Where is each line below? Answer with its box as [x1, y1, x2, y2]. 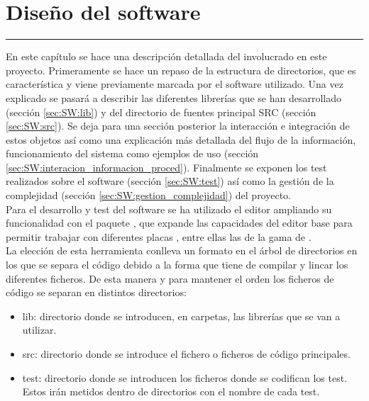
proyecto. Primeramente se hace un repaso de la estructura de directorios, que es [6, 62, 356, 77]
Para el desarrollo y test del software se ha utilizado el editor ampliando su [6, 201, 332, 216]
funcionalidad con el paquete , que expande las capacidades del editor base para [6, 215, 353, 230]
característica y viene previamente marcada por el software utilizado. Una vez [6, 77, 343, 91]
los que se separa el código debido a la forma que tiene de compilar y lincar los [6, 257, 348, 272]
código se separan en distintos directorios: [6, 285, 187, 300]
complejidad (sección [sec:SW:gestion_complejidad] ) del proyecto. [6, 188, 291, 203]
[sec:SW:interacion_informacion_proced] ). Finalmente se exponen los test [6, 159, 327, 174]
